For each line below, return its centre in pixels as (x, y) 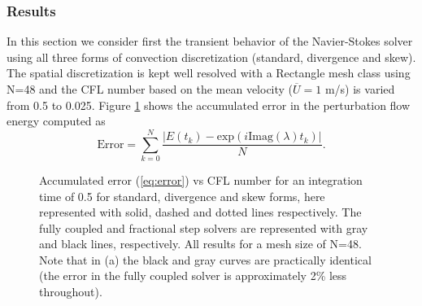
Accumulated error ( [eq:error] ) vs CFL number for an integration (201, 179)
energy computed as (56, 121)
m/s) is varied (360, 89)
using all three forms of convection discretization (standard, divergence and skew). (211, 57)
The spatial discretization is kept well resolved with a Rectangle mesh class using (209, 73)
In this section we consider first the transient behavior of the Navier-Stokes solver (210, 41)
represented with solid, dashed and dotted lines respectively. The (200, 212)
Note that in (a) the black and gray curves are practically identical (205, 259)
